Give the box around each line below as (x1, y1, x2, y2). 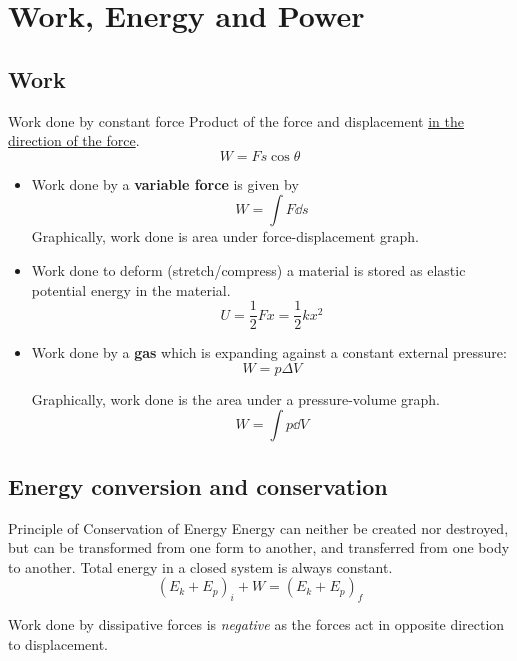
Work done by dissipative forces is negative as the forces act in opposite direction (8, 614, 505, 635)
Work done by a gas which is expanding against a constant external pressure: (31, 342, 507, 363)
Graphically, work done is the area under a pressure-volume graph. (31, 388, 440, 409)
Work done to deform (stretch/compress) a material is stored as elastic (31, 259, 466, 280)
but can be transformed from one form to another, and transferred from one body (8, 537, 510, 558)
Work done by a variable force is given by (31, 173, 299, 194)
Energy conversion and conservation (8, 470, 388, 501)
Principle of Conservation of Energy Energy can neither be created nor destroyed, (8, 517, 509, 538)
